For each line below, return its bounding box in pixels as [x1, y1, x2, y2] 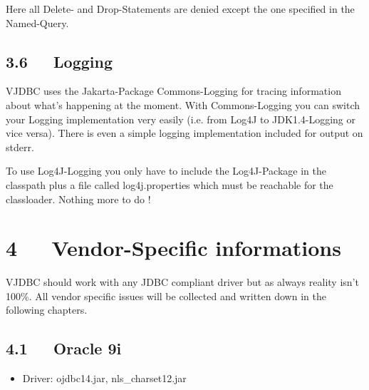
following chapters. [6, 302, 88, 317]
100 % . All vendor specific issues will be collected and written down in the [6, 288, 326, 303]
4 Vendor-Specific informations [6, 233, 341, 262]
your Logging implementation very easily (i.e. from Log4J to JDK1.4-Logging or [6, 111, 356, 126]
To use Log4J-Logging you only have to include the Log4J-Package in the [6, 163, 327, 178]
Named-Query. [6, 15, 69, 30]
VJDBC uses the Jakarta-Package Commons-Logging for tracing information [6, 83, 341, 98]
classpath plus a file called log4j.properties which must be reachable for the [6, 177, 333, 192]
